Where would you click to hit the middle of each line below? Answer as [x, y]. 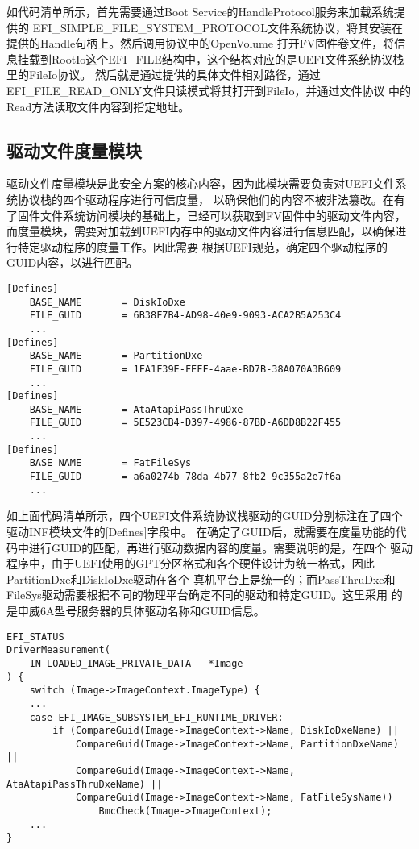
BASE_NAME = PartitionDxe [116, 356]
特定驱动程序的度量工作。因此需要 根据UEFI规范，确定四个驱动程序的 [202, 246]
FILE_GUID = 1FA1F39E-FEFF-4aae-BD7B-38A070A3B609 [185, 369]
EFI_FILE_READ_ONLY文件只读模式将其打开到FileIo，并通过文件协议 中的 [209, 90]
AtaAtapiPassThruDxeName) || [85, 784]
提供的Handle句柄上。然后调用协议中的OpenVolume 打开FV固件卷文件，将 [201, 43]
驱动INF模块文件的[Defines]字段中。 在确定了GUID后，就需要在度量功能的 [201, 532]
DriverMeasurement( [58, 650]
